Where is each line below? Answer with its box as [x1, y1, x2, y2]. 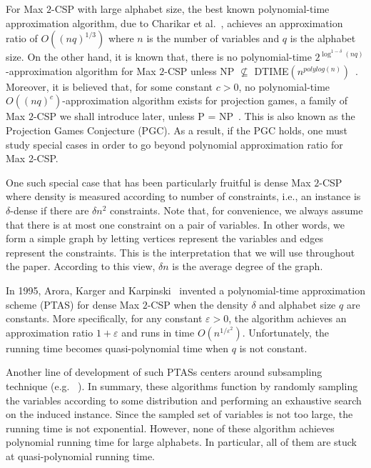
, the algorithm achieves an [228, 311, 347, 326]
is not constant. [239, 340, 308, 355]
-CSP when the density [147, 297, 248, 312]
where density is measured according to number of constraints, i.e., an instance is [6, 189, 361, 204]
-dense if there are [10, 203, 89, 217]
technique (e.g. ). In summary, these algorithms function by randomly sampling [6, 378, 358, 393]
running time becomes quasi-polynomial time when [6, 340, 229, 355]
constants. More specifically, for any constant [6, 311, 203, 326]
